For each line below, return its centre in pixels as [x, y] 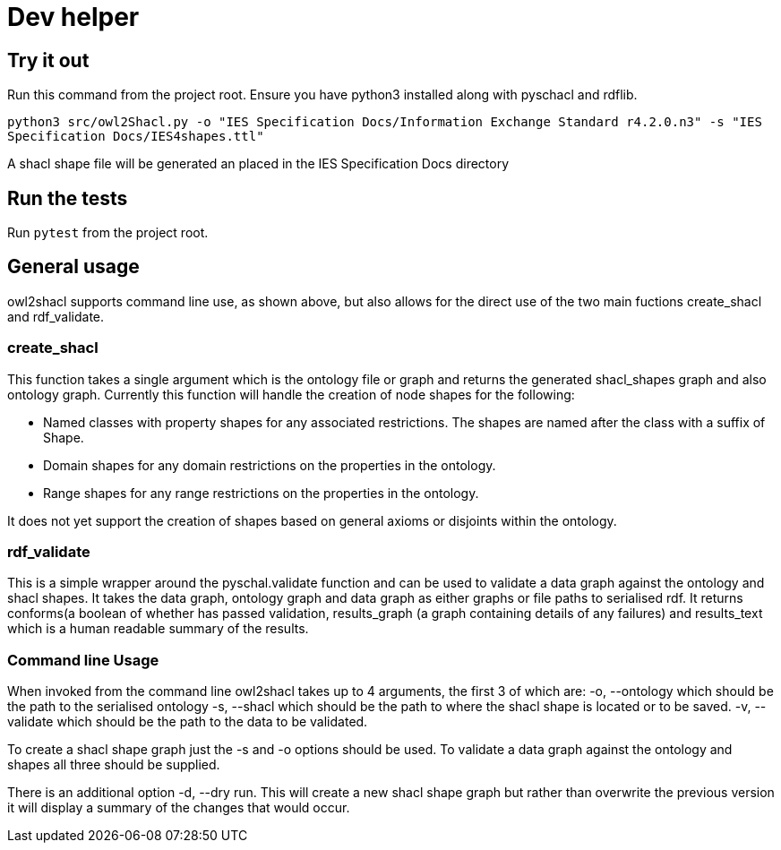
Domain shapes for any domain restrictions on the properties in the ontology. [270, 465]
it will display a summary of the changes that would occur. [179, 808]
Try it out [48, 60]
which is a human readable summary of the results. [158, 629]
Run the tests [68, 198]
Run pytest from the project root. [108, 233]
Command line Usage [83, 660]
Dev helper [73, 17]
